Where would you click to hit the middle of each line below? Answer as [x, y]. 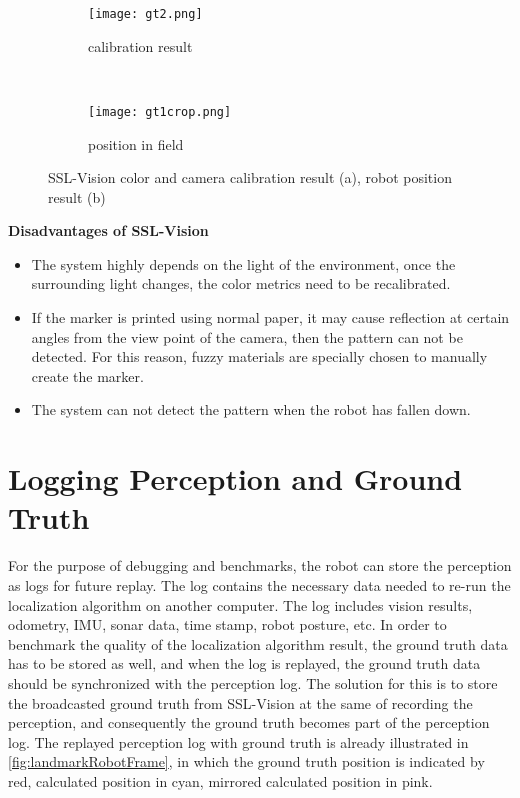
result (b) [77, 196]
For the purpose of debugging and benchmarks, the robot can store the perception [260, 565]
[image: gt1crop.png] [160, 111]
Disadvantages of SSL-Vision [108, 230]
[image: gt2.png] [145, 14]
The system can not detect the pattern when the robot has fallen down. [251, 409]
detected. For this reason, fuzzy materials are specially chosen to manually [259, 356]
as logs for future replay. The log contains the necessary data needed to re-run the [259, 584]
